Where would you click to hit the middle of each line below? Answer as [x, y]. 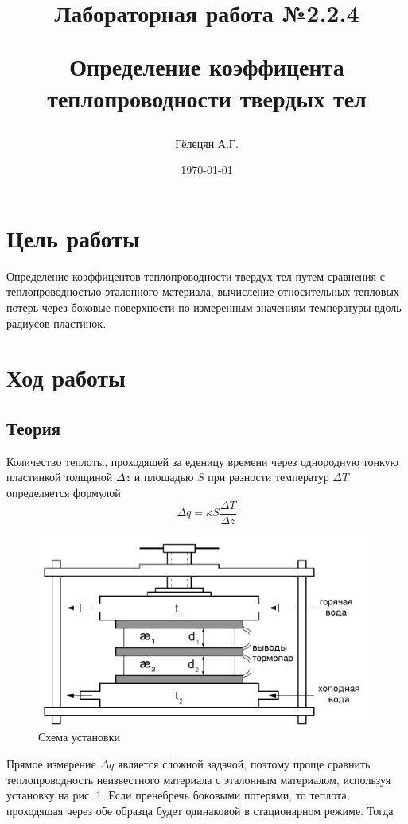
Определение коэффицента [207, 66]
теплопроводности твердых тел [207, 97]
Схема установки [79, 737]
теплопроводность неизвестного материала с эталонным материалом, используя [199, 779]
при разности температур [268, 477]
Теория [34, 428]
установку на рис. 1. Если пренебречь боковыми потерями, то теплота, [178, 795]
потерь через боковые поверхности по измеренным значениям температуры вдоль [204, 307]
